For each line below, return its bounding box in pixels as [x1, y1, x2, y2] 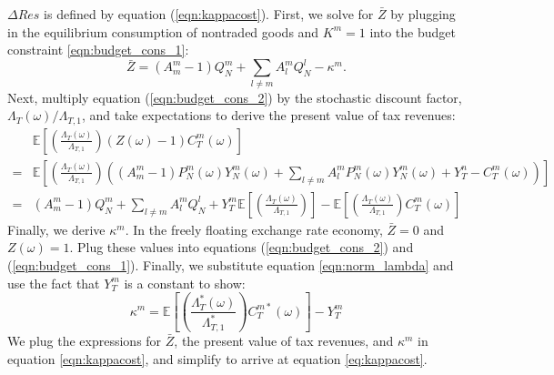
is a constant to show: [124, 273, 246, 292]
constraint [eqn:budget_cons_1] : [7, 40, 189, 59]
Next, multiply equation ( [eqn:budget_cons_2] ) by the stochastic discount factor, [7, 87, 462, 106]
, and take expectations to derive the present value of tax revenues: [81, 106, 456, 125]
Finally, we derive [7, 219, 106, 238]
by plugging [390, 5, 456, 23]
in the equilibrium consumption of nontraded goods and [7, 22, 319, 41]
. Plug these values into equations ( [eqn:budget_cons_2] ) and [69, 238, 414, 257]
